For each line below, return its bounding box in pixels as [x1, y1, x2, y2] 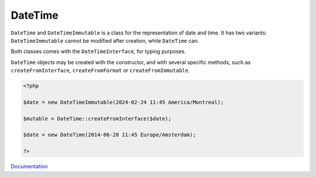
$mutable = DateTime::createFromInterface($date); [23, 115, 172, 122]
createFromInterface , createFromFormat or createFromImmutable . [11, 67, 190, 74]
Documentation [11, 163, 48, 170]
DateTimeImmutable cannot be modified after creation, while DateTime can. [11, 37, 199, 44]
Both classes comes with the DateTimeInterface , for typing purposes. [11, 48, 187, 55]
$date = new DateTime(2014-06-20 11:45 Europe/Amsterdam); [23, 131, 196, 138]
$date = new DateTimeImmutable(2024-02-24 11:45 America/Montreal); [23, 99, 224, 105]
